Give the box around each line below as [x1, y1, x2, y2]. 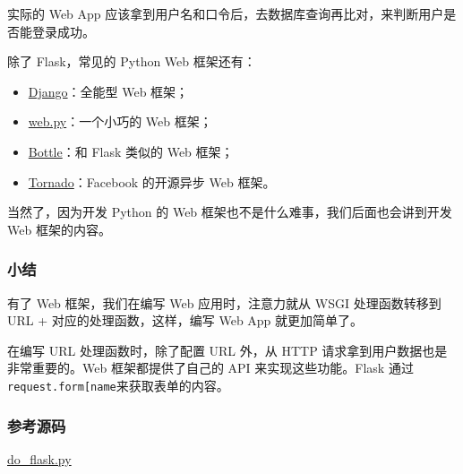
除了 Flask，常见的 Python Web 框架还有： [7, 52, 256, 71]
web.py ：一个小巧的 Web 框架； [28, 112, 212, 131]
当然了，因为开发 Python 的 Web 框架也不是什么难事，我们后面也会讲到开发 [7, 203, 452, 221]
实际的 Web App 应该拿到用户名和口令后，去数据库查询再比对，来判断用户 [7, 4, 444, 22]
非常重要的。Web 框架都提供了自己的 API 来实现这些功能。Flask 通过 [7, 358, 414, 377]
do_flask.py [7, 449, 72, 468]
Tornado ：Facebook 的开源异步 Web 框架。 [28, 172, 276, 191]
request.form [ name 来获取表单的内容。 [7, 375, 229, 394]
